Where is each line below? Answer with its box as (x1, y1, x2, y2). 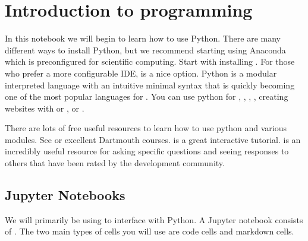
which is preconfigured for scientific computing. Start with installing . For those (5, 55, 295, 68)
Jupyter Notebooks (5, 186, 125, 204)
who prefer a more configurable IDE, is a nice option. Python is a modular (5, 66, 277, 79)
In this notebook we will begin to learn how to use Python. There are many (5, 32, 281, 45)
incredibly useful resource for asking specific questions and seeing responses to (5, 145, 289, 157)
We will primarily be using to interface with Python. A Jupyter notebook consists (5, 213, 303, 226)
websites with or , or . (5, 102, 84, 114)
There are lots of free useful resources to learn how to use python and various (5, 122, 287, 134)
